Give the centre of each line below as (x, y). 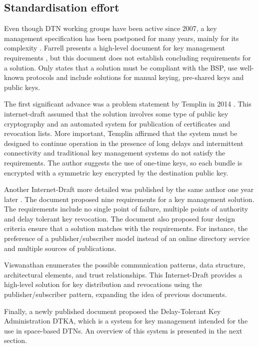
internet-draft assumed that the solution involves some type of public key (116, 113)
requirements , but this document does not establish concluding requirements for (127, 57)
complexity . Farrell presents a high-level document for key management (114, 48)
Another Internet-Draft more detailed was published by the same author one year (129, 189)
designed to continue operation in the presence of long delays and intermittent (124, 143)
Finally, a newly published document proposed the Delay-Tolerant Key (112, 311)
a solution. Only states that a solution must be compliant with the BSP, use (121, 67)
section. (15, 340)
